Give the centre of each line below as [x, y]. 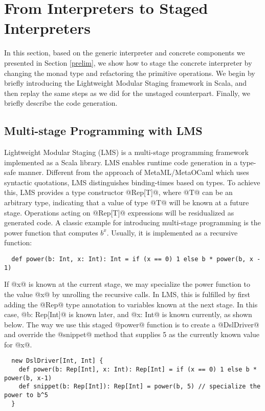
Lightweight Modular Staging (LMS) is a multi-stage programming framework [126, 152]
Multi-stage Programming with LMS [103, 131]
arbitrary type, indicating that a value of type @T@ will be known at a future [127, 202]
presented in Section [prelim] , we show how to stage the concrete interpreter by [128, 62]
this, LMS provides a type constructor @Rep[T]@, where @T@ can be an [118, 192]
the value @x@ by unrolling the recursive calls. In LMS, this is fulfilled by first [127, 294]
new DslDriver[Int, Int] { [57, 361]
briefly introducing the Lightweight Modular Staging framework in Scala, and [126, 83]
